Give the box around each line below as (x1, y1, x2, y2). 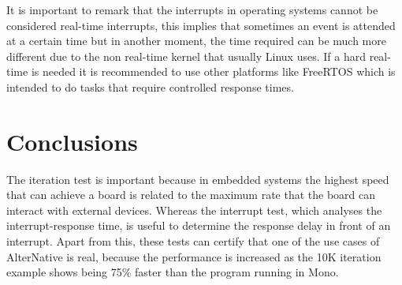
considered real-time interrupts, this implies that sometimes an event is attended (6, 17, 396, 33)
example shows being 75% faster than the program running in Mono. (6, 264, 339, 280)
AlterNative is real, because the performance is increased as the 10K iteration (6, 248, 382, 264)
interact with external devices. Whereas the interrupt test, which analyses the (6, 201, 382, 218)
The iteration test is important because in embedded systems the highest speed (6, 171, 389, 187)
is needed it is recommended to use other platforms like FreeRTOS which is (31, 63, 396, 80)
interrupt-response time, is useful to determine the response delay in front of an (6, 217, 391, 234)
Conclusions (6, 125, 138, 157)
